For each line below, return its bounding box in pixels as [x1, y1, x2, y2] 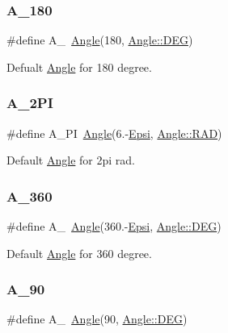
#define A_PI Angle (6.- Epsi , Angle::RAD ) [6, 124, 222, 141]
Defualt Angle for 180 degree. [6, 58, 152, 75]
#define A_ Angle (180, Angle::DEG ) [6, 31, 193, 48]
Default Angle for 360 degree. [6, 244, 152, 261]
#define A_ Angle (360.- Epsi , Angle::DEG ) [6, 218, 222, 235]
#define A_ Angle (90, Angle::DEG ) [6, 310, 188, 327]
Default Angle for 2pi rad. [6, 152, 135, 169]
